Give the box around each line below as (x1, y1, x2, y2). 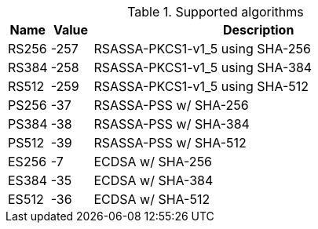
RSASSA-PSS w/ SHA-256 (93, 97, 249, 113)
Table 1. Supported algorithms (127, 4, 304, 20)
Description (222, 22, 294, 38)
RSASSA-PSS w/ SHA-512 (93, 135, 247, 151)
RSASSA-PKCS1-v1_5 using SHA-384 (93, 60, 313, 75)
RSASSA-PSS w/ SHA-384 (93, 116, 250, 132)
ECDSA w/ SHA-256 (93, 154, 213, 169)
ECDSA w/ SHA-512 (93, 191, 210, 207)
